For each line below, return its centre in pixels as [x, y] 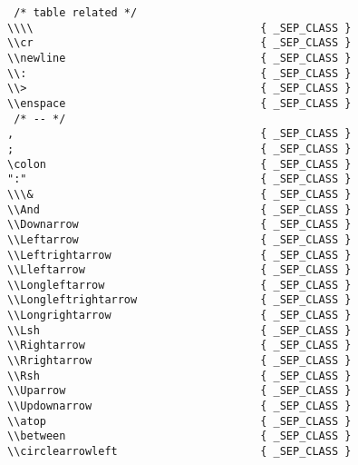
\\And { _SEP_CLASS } [179, 209]
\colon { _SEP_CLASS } [179, 164]
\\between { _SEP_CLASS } [179, 436]
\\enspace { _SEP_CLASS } [179, 103]
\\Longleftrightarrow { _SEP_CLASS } [179, 300]
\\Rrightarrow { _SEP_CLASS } [179, 361]
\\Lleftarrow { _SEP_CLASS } [179, 270]
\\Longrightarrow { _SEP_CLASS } [179, 316]
